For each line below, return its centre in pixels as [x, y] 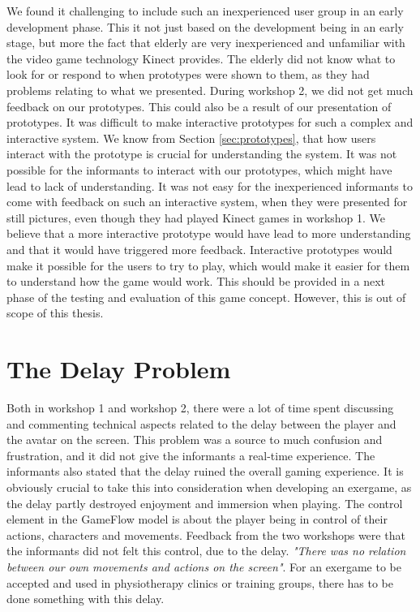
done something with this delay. [86, 599]
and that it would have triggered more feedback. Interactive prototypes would [199, 249]
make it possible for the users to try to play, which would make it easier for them [208, 265]
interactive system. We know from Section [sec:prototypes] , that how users [191, 138]
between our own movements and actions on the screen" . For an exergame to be [204, 566]
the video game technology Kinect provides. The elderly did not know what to [201, 58]
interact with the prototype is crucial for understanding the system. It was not [202, 154]
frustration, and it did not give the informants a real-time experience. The [191, 455]
